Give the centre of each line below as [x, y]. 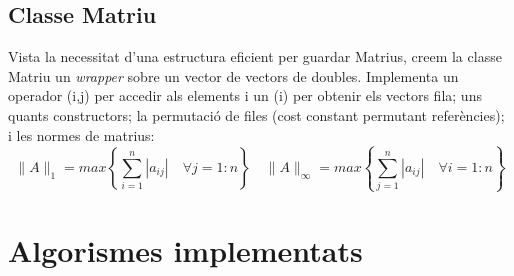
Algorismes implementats [185, 249]
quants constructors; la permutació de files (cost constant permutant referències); [256, 114]
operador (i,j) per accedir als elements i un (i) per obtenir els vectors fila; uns [245, 95]
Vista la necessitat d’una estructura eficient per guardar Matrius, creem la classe [255, 56]
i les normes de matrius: [81, 134]
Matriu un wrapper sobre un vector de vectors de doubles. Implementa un [233, 75]
